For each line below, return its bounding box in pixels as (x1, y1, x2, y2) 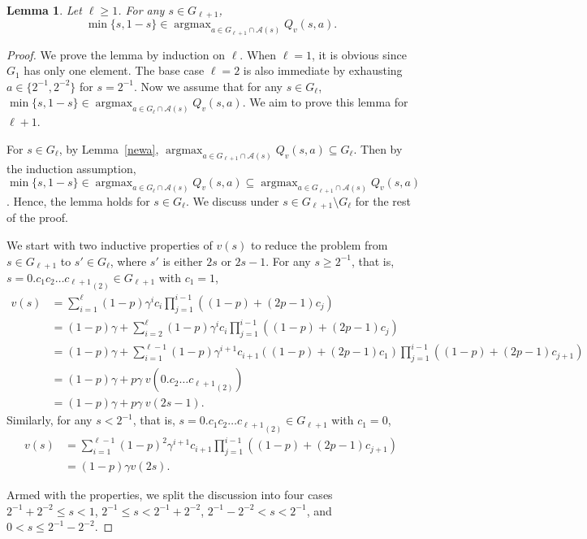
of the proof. (6, 209, 68, 226)
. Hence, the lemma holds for (6, 192, 150, 209)
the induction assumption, (6, 160, 136, 177)
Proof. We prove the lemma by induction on (6, 46, 226, 63)
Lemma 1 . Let (6, 2, 82, 18)
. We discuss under (185, 192, 279, 209)
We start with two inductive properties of (6, 236, 213, 253)
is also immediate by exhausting (243, 62, 403, 79)
